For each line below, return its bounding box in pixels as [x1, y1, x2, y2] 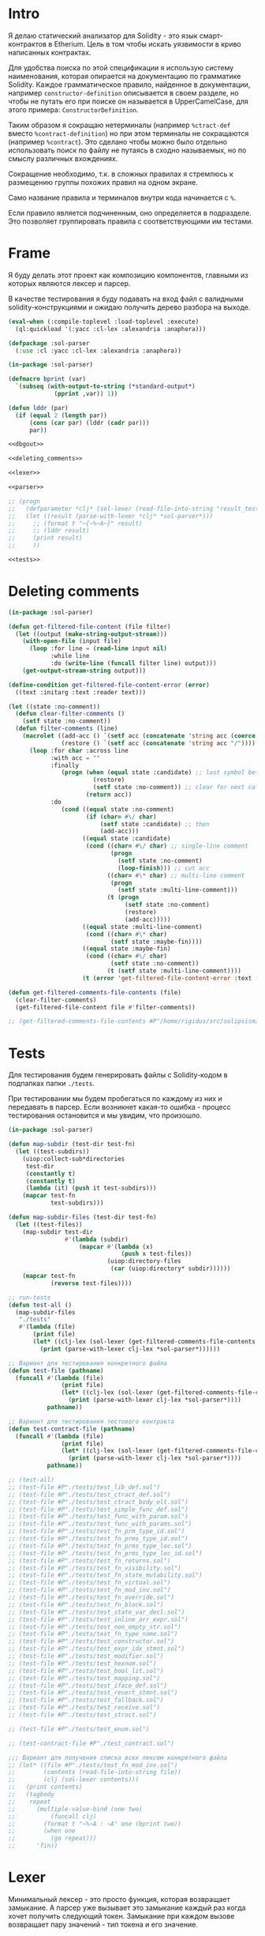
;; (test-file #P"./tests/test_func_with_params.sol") [8, 1520, 192, 1528]
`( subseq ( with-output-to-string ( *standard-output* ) [15, 382, 196, 391]
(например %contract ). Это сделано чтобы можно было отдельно [8, 137, 228, 146]
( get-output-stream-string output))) [22, 667, 147, 675]
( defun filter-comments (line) [15, 724, 118, 733]
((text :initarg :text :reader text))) [15, 688, 147, 696]
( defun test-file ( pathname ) [8, 1366, 104, 1374]
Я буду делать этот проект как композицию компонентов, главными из [8, 270, 248, 280]
